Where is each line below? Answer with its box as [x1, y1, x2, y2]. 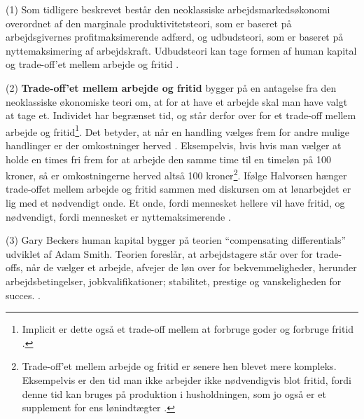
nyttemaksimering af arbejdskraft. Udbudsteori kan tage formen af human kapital [6, 43, 357, 57]
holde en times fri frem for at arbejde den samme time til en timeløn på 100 [6, 151, 331, 166]
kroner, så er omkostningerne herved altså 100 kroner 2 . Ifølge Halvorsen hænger [6, 166, 347, 182]
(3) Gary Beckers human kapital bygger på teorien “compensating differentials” [6, 233, 346, 247]
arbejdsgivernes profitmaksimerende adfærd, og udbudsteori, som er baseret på [6, 29, 344, 44]
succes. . [6, 287, 41, 302]
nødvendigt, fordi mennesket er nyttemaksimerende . [6, 209, 231, 224]
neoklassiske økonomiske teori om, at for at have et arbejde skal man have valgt [6, 94, 348, 109]
